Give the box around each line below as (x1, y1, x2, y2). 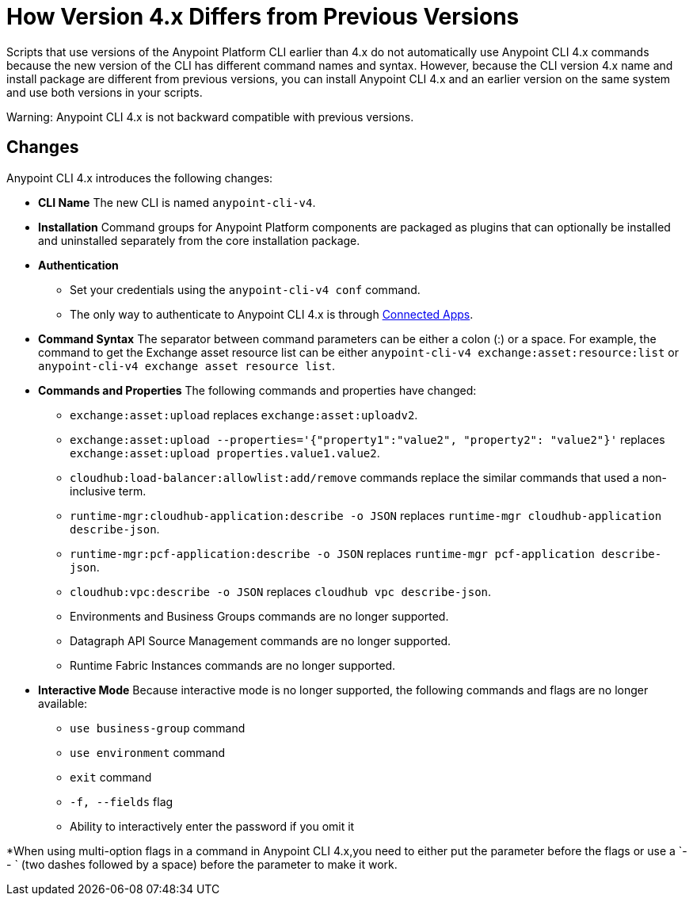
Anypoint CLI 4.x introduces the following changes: (6, 170, 273, 185)
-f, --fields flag (70, 794, 173, 808)
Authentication (38, 258, 119, 272)
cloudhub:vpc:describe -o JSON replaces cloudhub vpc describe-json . (70, 584, 492, 598)
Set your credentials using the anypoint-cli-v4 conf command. (70, 282, 421, 296)
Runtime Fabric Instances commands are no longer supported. (70, 658, 396, 672)
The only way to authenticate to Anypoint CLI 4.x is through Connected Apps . (70, 307, 474, 321)
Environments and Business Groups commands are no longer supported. (70, 609, 449, 623)
